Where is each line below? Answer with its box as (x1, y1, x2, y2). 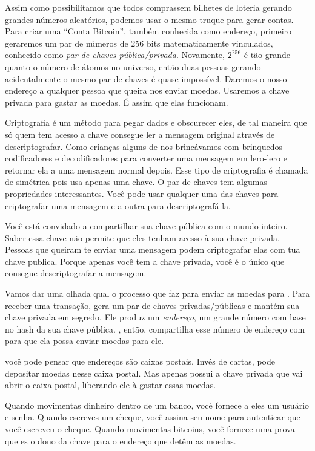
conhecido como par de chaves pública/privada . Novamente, (5, 48, 225, 61)
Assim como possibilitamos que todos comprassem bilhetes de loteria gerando (5, 1, 292, 13)
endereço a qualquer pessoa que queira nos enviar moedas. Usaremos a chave (5, 84, 290, 97)
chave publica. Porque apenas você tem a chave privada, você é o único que (5, 255, 285, 267)
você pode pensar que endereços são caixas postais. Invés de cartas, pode (5, 355, 275, 368)
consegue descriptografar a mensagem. (5, 267, 147, 279)
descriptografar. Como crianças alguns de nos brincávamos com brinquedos (5, 140, 283, 152)
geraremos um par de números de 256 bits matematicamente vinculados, (5, 36, 273, 49)
